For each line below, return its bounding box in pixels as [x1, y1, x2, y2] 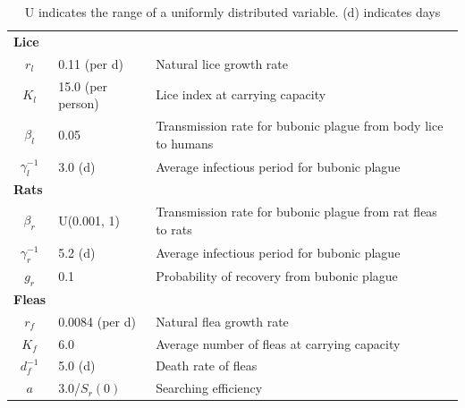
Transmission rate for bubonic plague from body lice [156, 115, 444, 134]
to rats [156, 219, 192, 238]
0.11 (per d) [58, 54, 123, 72]
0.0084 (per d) [58, 311, 136, 330]
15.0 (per [58, 76, 108, 95]
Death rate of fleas [156, 356, 258, 375]
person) [58, 94, 99, 113]
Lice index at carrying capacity [156, 85, 326, 104]
